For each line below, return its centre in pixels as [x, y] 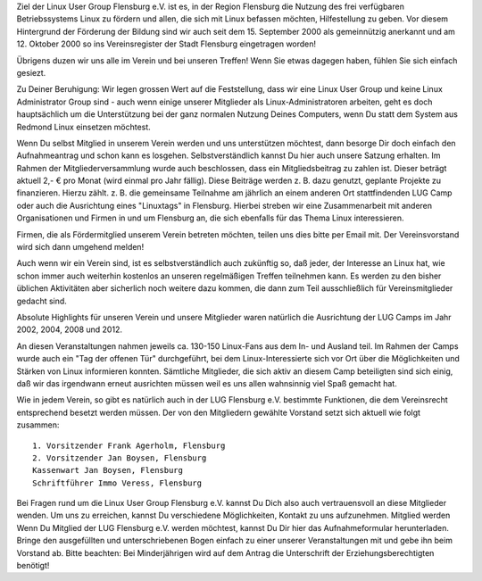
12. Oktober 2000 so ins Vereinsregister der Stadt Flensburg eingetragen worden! [166, 44]
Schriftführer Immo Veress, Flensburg [117, 483]
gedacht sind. [42, 301]
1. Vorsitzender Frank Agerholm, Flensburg [129, 445]
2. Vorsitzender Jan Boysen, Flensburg [120, 458]
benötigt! [33, 566]
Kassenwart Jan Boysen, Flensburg [108, 470]
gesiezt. [31, 72]
